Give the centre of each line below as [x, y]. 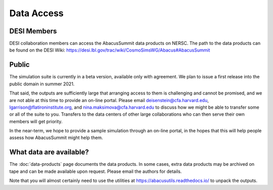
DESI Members [33, 31]
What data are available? [49, 152]
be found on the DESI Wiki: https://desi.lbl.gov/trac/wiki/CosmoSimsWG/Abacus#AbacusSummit [110, 50]
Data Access [37, 13]
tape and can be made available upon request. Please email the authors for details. [96, 171]
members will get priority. [36, 121]
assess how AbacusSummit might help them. [56, 138]
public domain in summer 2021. [42, 84]
